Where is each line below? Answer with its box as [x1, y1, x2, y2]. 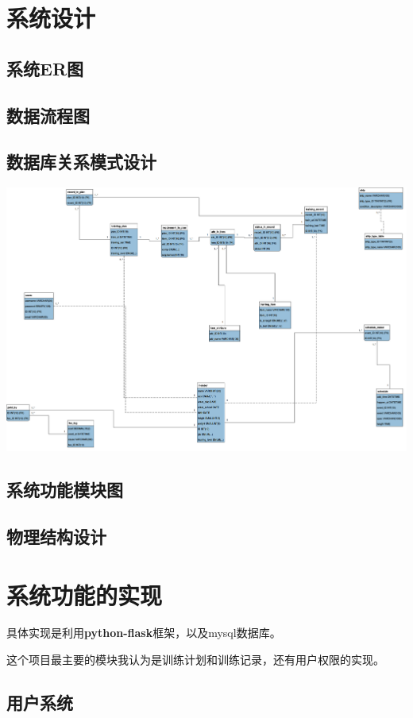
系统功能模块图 [6, 477, 123, 502]
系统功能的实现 [6, 578, 163, 611]
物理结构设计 [6, 523, 106, 548]
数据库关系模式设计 [6, 149, 156, 174]
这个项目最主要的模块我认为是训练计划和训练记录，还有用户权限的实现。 [6, 651, 384, 668]
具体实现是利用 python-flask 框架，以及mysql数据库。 [6, 624, 281, 641]
